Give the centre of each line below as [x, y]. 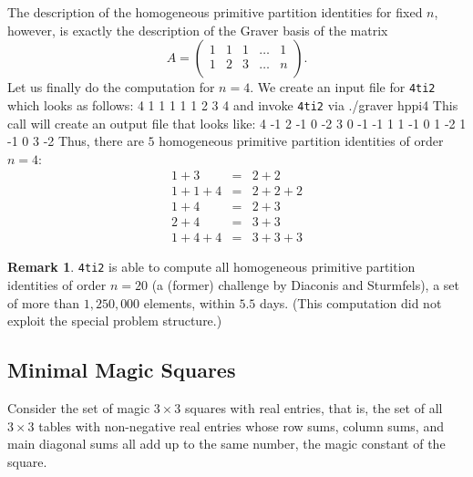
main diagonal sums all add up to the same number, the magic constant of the [226, 444]
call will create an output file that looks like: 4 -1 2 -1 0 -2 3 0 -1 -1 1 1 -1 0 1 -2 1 [237, 123]
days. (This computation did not [351, 302]
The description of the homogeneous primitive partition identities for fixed [215, 12]
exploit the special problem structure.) [115, 321]
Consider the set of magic [79, 408]
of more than [43, 302]
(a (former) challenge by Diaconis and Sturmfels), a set [305, 285]
